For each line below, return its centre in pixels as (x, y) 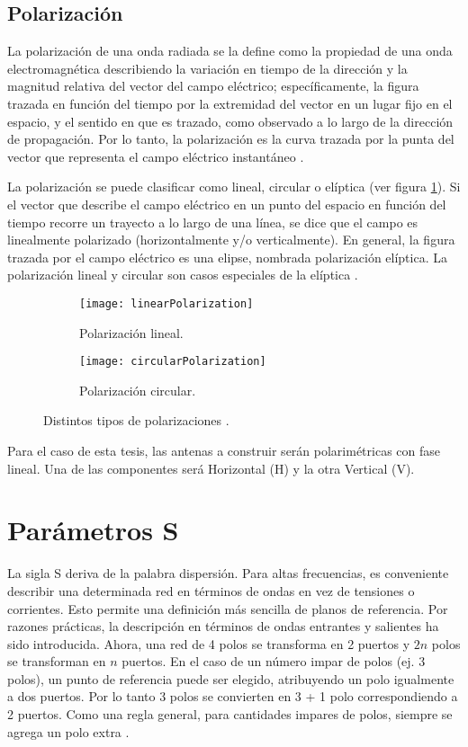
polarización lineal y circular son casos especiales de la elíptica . (183, 275)
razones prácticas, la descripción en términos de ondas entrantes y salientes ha (223, 626)
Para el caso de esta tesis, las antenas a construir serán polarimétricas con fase (224, 451)
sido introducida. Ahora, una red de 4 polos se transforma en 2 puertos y (209, 643)
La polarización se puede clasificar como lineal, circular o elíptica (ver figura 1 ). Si (234, 187)
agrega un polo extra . (68, 731)
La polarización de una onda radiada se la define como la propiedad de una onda (230, 51)
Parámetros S (93, 530)
